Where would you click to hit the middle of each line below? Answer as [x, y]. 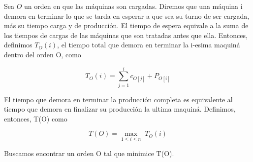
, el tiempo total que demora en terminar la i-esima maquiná [149, 45]
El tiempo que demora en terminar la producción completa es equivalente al [118, 99]
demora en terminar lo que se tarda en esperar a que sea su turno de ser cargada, [127, 16]
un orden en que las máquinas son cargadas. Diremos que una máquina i [133, 6]
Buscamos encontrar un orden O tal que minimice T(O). [89, 153]
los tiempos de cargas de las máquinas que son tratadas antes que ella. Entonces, [126, 35]
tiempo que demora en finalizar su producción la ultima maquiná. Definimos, [120, 109]
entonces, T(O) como [36, 118]
